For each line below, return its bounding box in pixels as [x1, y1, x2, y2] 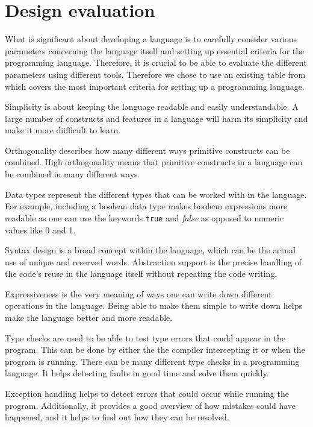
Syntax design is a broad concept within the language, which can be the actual [5, 244, 296, 256]
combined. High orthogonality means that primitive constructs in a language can [5, 156, 303, 168]
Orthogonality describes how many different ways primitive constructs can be [5, 144, 290, 156]
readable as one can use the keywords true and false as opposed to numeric [5, 211, 284, 224]
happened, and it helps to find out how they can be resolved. [5, 411, 229, 423]
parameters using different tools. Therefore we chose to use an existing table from [5, 68, 306, 80]
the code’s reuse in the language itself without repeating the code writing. [5, 267, 277, 280]
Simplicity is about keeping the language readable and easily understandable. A [5, 100, 299, 113]
